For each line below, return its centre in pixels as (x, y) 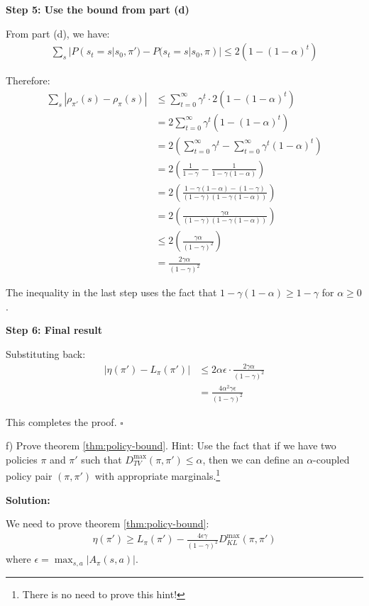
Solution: (28, 499)
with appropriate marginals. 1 (158, 475)
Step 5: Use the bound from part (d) (98, 9)
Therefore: (28, 80)
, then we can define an (253, 459)
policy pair (29, 476)
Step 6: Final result (54, 330)
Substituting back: (46, 354)
